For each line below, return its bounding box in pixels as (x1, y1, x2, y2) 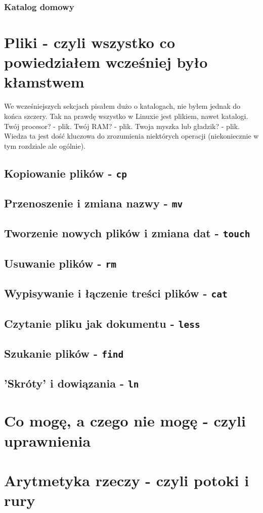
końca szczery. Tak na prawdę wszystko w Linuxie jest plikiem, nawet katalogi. (4, 110, 248, 121)
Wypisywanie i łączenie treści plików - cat (4, 285, 228, 301)
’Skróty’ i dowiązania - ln (4, 375, 139, 391)
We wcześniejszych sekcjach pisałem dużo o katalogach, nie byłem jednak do (4, 101, 240, 111)
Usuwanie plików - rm (4, 255, 116, 271)
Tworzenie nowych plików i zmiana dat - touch (4, 225, 250, 241)
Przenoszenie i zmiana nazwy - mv (4, 195, 183, 211)
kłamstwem (4, 71, 84, 92)
